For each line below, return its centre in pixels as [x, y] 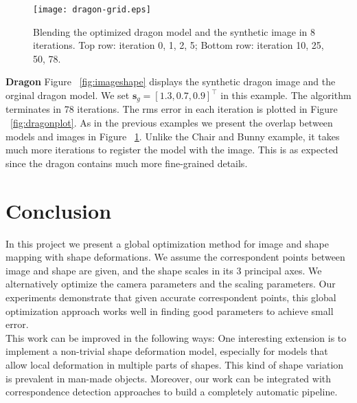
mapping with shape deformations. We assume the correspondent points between [175, 257]
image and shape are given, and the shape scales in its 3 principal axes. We [164, 270]
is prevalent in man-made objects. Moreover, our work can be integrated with [169, 378]
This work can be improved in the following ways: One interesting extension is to [176, 337]
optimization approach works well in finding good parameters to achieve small [170, 311]
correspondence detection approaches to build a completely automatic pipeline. [172, 392]
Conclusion [59, 210]
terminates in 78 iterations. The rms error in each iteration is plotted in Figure [172, 109]
